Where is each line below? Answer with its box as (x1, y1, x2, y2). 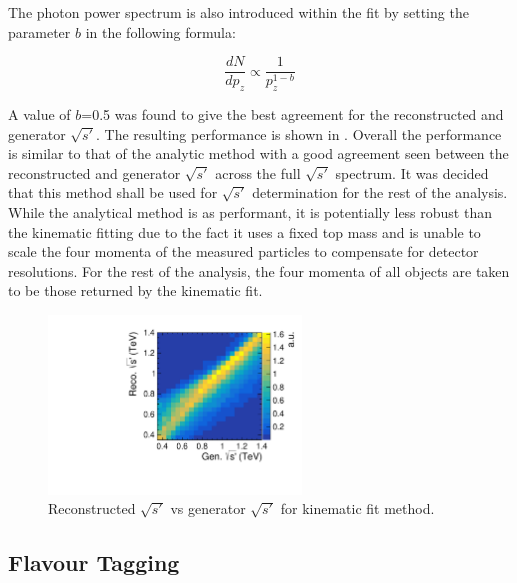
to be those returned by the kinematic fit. (8, 280, 263, 301)
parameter (8, 21, 71, 42)
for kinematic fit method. (280, 498, 435, 519)
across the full (215, 162, 301, 183)
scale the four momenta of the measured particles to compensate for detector (8, 241, 479, 262)
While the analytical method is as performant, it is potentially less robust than (8, 202, 492, 223)
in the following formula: (85, 21, 236, 42)
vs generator (170, 498, 246, 519)
